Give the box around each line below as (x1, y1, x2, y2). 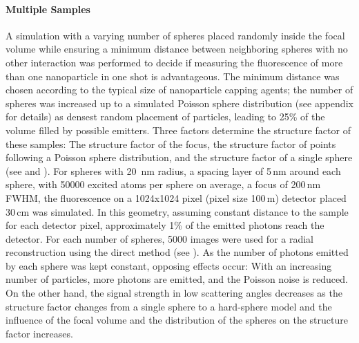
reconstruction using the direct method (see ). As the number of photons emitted (6, 245, 349, 259)
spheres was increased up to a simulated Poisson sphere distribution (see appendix (6, 95, 353, 110)
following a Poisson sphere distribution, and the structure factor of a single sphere (6, 150, 353, 165)
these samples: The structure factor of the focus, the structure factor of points (6, 136, 336, 151)
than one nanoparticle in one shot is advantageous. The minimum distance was (6, 68, 340, 83)
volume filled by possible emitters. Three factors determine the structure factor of (6, 122, 351, 137)
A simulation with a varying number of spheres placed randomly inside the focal (6, 28, 345, 42)
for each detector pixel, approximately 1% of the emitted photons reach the (6, 218, 324, 232)
